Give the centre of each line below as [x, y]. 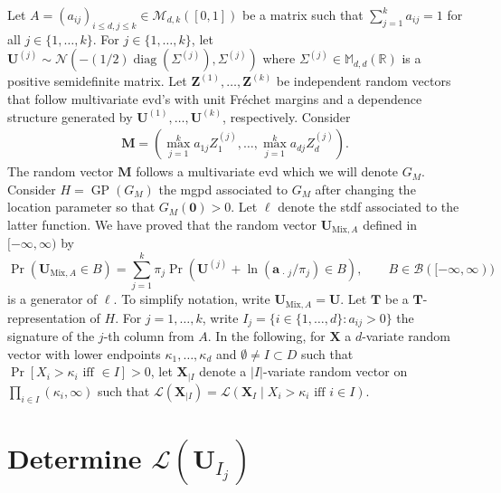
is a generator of [52, 299]
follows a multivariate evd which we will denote [267, 171]
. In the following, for [266, 336]
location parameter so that [81, 207]
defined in [390, 224]
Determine [75, 457]
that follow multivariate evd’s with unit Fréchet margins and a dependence [215, 98]
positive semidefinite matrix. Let [97, 81]
